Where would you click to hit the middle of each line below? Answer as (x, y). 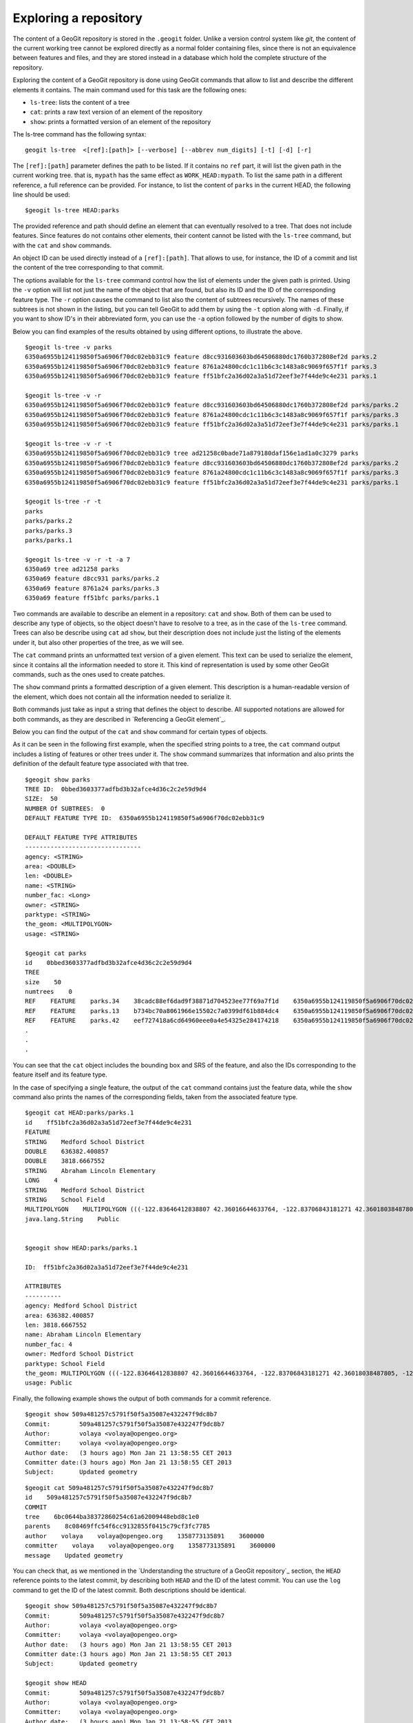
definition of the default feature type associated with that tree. (101, 764)
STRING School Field (65, 1200)
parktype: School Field (65, 1364)
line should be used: (41, 195)
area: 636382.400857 (60, 1315)
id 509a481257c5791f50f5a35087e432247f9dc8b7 (108, 1498)
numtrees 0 (49, 992)
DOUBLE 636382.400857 (67, 1151)
